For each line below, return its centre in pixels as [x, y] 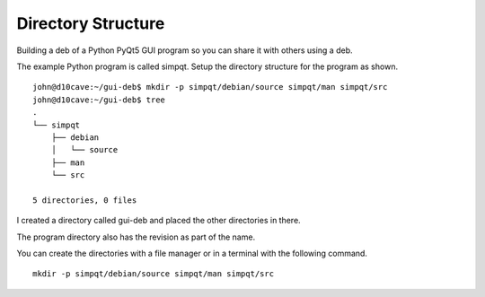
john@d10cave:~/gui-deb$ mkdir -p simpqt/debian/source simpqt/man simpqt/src [210, 87]
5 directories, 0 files [85, 200]
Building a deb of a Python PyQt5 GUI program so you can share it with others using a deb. [185, 50]
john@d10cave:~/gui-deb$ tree [99, 100]
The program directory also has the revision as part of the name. [136, 237]
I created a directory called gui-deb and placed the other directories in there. [159, 221]
